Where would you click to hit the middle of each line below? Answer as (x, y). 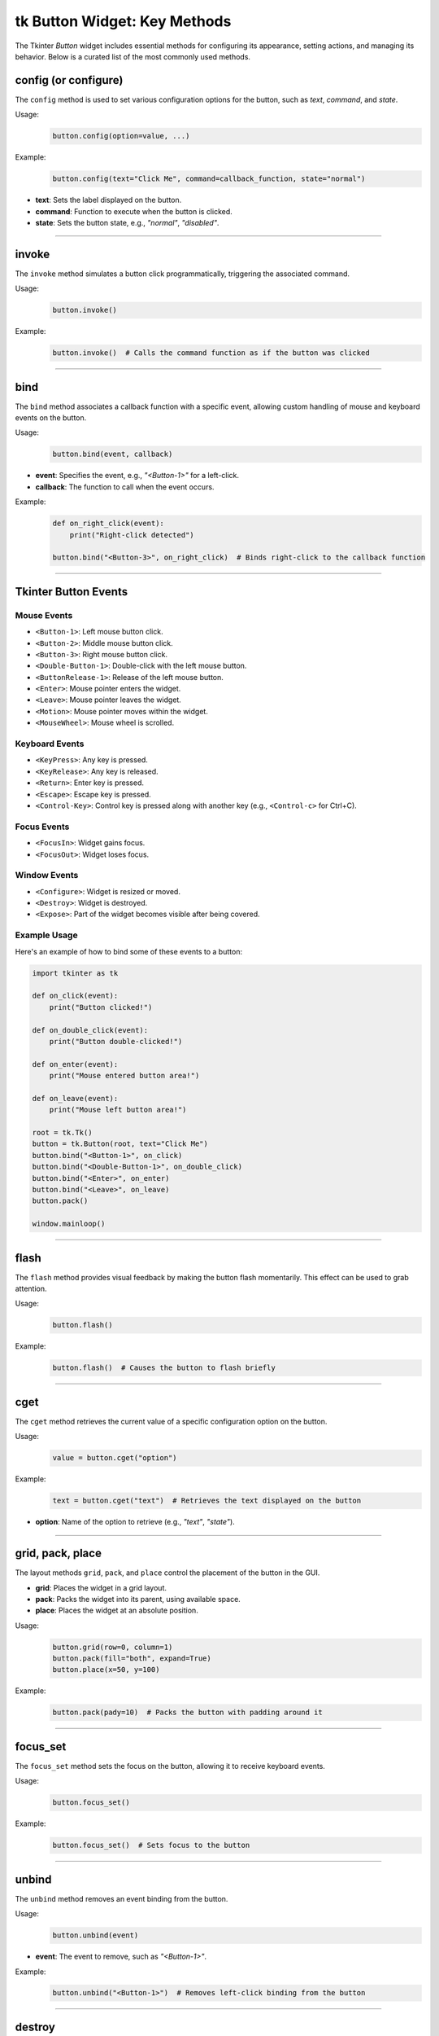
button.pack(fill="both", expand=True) (132, 1659)
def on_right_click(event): (108, 524)
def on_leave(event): (75, 1098)
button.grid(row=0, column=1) (113, 1647)
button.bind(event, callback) (113, 454)
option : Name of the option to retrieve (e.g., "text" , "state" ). (135, 1522)
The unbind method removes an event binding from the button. (122, 1898)
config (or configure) (69, 80)
